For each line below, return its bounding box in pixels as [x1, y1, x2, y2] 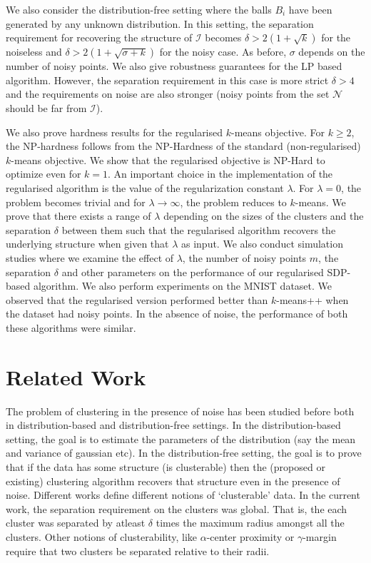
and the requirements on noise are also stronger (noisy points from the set [6, 86, 330, 101]
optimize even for [6, 166, 81, 181]
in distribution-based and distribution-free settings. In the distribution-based [6, 417, 341, 432]
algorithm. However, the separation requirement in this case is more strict [6, 72, 329, 87]
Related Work [6, 362, 146, 391]
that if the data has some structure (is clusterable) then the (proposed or [6, 459, 325, 474]
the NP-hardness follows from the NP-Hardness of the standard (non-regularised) [6, 138, 361, 153]
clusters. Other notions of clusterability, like [6, 529, 198, 544]
